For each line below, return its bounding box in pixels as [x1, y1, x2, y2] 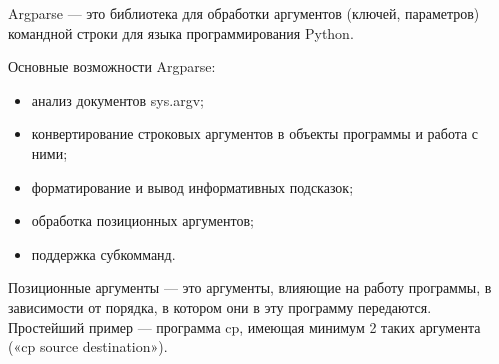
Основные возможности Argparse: [8, 56, 216, 77]
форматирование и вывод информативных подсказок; [31, 176, 354, 197]
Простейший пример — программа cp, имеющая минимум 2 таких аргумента [8, 316, 481, 337]
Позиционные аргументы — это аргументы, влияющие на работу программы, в [8, 277, 492, 298]
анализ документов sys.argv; [31, 89, 204, 110]
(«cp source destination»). [8, 336, 168, 357]
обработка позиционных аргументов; [31, 210, 254, 231]
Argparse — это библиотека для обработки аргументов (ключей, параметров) [8, 3, 480, 23]
